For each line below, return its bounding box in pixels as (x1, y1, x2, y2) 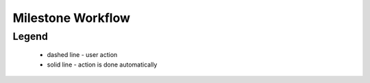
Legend (12, 30, 48, 43)
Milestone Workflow (12, 10, 130, 25)
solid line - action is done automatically (47, 60, 158, 69)
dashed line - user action (47, 51, 118, 59)
